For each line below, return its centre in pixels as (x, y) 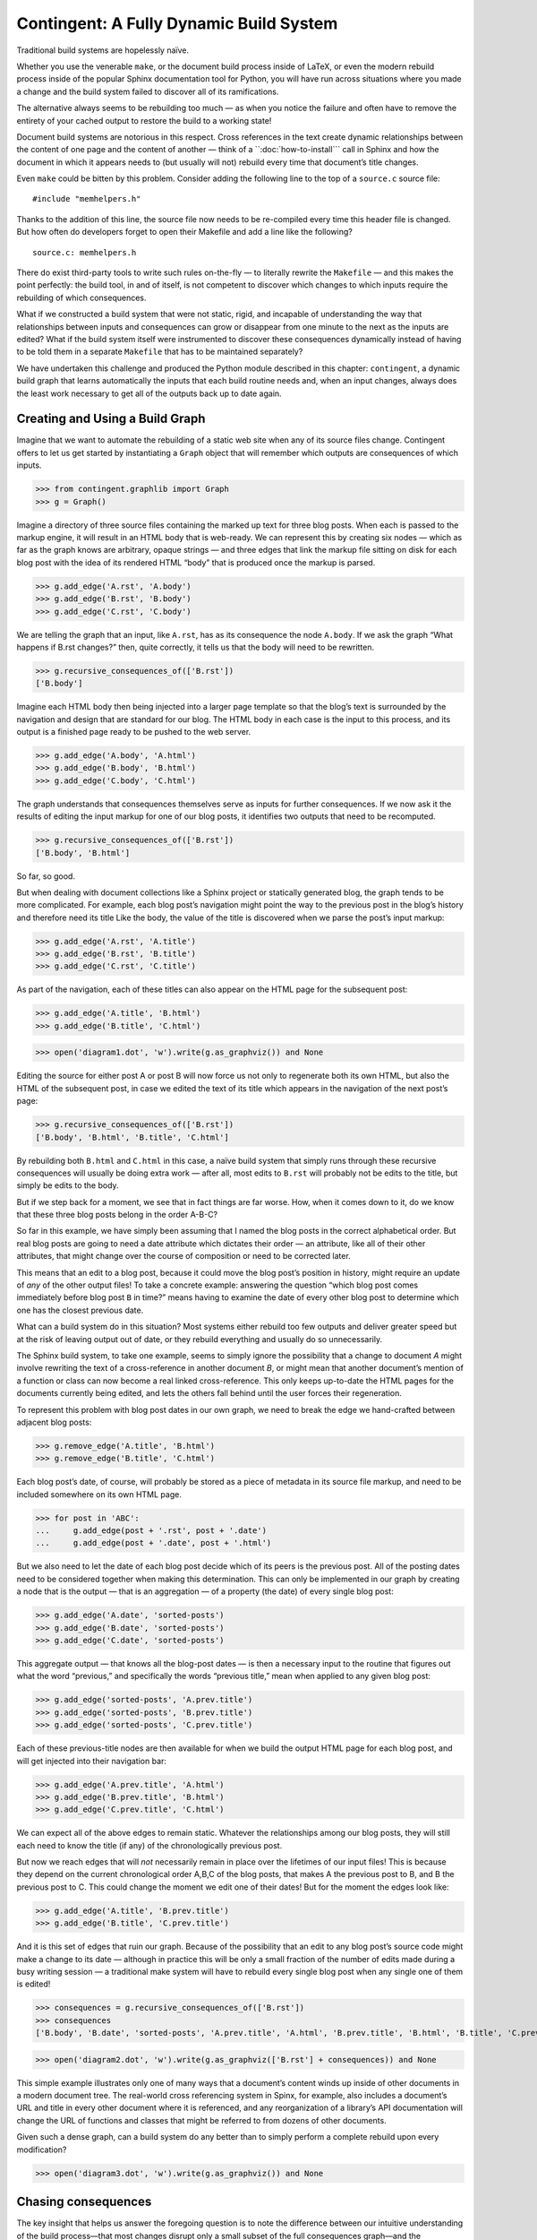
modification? (42, 2150)
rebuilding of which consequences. (81, 297)
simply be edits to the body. (68, 1185)
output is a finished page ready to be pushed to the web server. (134, 732)
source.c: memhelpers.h (85, 252)
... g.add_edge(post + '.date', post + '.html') (153, 1543)
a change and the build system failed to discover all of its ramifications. (148, 91)
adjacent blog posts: (54, 1422)
